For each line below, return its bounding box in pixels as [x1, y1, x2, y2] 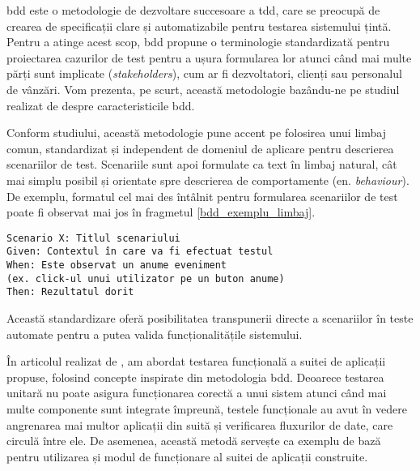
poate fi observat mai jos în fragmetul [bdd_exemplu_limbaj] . [6, 203, 316, 221]
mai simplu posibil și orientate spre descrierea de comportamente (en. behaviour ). [6, 171, 409, 188]
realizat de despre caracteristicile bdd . [6, 96, 195, 113]
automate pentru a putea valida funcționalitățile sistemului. [6, 325, 303, 342]
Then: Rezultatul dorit [6, 286, 134, 298]
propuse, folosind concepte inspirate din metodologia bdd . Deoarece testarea [6, 368, 384, 385]
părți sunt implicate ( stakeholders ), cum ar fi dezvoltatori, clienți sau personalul [6, 65, 402, 82]
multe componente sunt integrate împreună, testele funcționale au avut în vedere [6, 400, 407, 417]
